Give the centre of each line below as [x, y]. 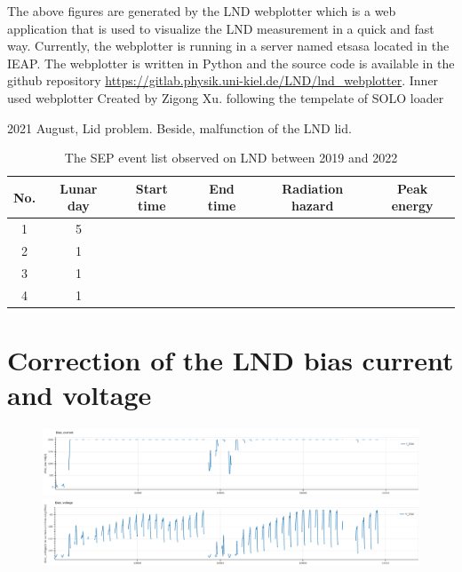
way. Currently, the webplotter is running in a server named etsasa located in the [228, 46]
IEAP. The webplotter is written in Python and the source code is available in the [231, 63]
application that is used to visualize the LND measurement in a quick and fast [221, 28]
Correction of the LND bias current [231, 360]
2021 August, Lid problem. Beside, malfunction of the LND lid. [179, 127]
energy [412, 206]
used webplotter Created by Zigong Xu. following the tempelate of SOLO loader [226, 97]
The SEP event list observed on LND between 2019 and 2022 [231, 158]
